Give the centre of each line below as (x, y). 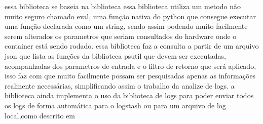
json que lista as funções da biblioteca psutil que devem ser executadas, (115, 55)
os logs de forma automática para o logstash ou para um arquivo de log (115, 105)
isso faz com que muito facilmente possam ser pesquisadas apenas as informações (130, 76)
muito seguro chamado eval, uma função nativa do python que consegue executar (130, 16)
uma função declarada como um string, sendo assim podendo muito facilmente (126, 26)
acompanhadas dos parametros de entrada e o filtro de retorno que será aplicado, (130, 66)
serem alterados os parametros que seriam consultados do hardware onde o (121, 36)
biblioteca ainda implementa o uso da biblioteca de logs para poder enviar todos (129, 95)
